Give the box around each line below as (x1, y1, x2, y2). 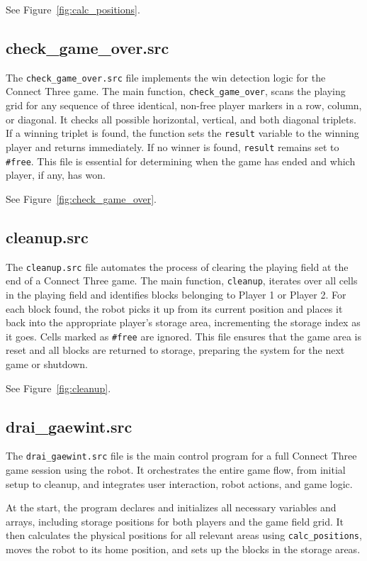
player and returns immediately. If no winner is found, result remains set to (6, 139, 339, 154)
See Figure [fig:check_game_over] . (6, 191, 157, 206)
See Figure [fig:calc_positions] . (6, 2, 140, 16)
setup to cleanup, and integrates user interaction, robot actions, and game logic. (6, 476, 353, 491)
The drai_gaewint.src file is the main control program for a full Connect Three (6, 448, 357, 463)
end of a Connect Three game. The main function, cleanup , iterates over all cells (6, 273, 358, 288)
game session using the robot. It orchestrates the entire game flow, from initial (6, 462, 346, 477)
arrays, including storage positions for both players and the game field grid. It (6, 513, 344, 528)
